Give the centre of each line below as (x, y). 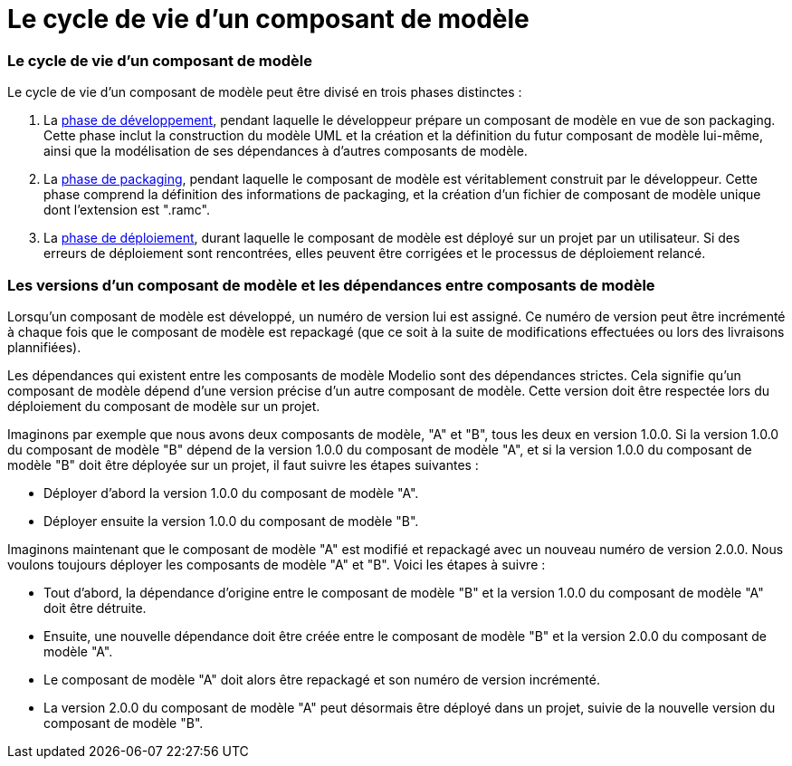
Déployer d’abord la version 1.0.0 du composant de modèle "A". (231, 493)
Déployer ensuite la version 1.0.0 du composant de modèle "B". (231, 521)
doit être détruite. (95, 608)
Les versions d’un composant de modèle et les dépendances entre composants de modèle (331, 285)
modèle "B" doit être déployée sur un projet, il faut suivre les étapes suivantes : (243, 464)
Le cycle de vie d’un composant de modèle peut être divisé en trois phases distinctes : (265, 92)
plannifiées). (44, 347)
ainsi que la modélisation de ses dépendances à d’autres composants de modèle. (286, 151)
